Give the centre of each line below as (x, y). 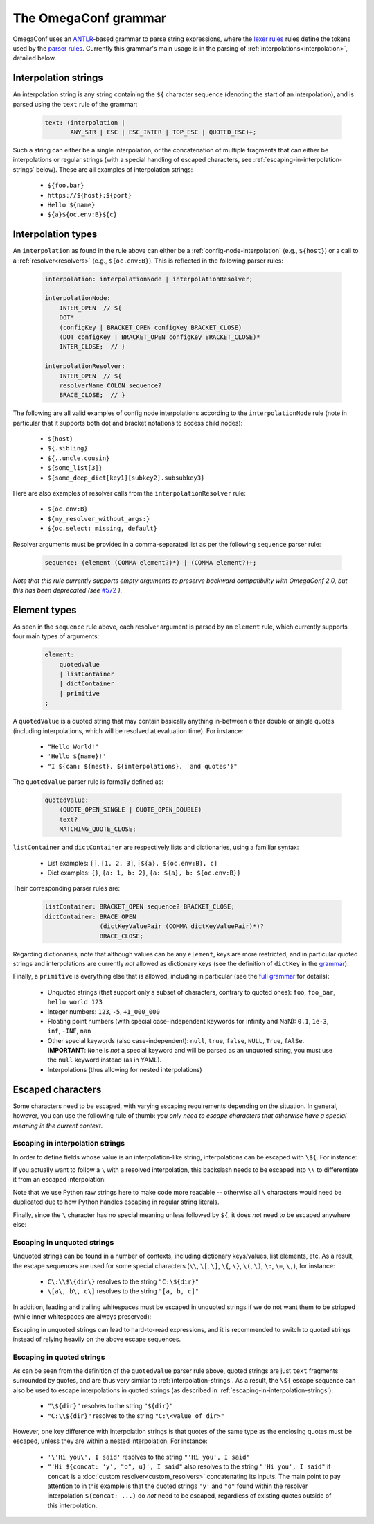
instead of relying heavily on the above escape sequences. (97, 1339)
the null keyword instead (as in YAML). (105, 1060)
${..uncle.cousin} (79, 458)
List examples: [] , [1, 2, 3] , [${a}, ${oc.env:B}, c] (133, 863)
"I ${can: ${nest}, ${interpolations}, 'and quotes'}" (143, 766)
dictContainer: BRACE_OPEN (90, 916)
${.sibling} (68, 448)
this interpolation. (72, 1505)
